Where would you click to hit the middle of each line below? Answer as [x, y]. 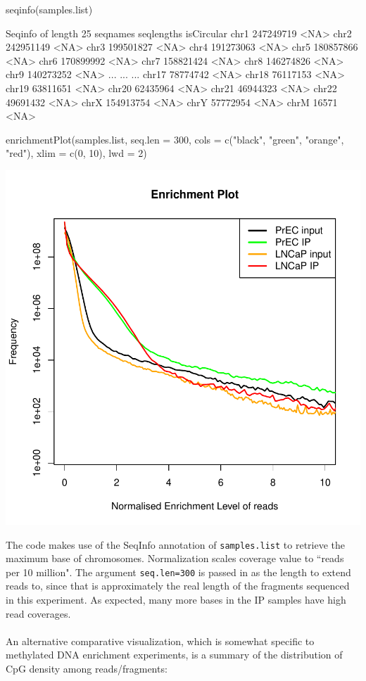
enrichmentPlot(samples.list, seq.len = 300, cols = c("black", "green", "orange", [175, 139]
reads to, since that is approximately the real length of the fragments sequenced [178, 586]
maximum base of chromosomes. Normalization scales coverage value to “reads [175, 558]
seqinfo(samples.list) [49, 9]
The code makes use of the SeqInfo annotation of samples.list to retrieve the [175, 544]
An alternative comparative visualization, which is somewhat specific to [160, 641]
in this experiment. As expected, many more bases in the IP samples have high [176, 600]
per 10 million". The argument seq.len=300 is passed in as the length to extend [178, 572]
